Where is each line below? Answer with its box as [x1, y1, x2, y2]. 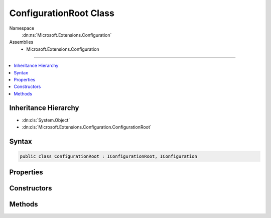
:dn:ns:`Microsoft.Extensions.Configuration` [22, 32, 112, 38]
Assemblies [9, 39, 34, 45]
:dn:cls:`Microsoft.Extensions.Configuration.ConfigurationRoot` [22, 124, 152, 130]
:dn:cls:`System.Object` [22, 117, 70, 123]
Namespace [9, 25, 35, 31]
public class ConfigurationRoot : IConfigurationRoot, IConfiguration [20, 153, 198, 159]
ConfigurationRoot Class [9, 8, 115, 19]
